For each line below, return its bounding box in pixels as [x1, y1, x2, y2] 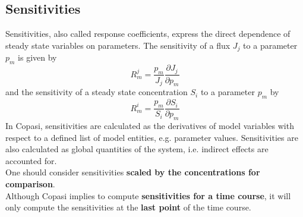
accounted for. [5, 154, 57, 166]
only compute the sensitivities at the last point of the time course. [5, 201, 251, 213]
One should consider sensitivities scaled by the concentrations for [5, 166, 260, 178]
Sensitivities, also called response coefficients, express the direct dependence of [5, 27, 291, 40]
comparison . [5, 177, 55, 190]
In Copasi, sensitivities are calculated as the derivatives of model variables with [5, 119, 294, 131]
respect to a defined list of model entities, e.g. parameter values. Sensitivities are [5, 131, 298, 143]
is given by [18, 51, 57, 64]
